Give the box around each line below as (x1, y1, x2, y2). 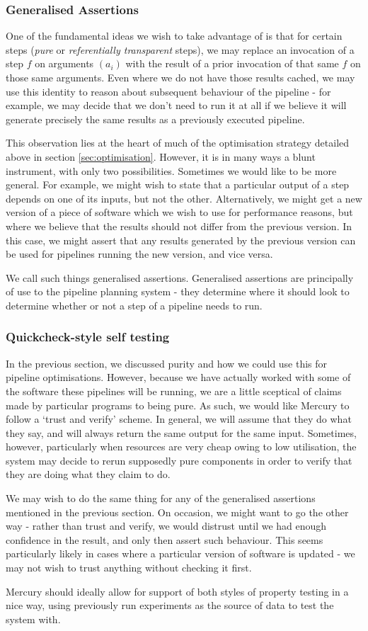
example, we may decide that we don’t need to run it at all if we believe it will (6, 98, 347, 113)
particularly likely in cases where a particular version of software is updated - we (6, 546, 355, 561)
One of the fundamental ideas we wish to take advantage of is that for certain (6, 28, 343, 43)
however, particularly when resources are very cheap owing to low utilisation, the (6, 439, 357, 454)
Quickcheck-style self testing (6, 328, 170, 346)
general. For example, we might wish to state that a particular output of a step (6, 177, 350, 192)
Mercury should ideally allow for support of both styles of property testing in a (6, 584, 349, 598)
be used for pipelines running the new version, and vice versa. (6, 246, 273, 261)
